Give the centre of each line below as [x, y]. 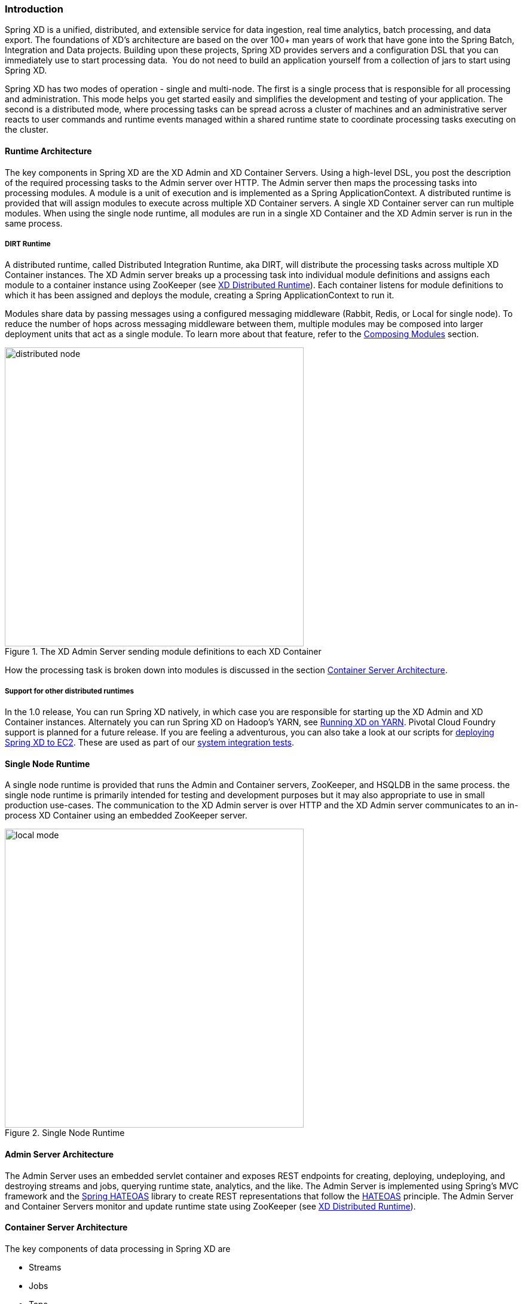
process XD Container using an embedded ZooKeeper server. [126, 816]
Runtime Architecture [48, 151]
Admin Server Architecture [59, 1154]
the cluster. [27, 130]
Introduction [34, 9]
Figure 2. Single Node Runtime [65, 1133]
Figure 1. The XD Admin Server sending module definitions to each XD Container [163, 652]
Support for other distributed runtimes [69, 691]
